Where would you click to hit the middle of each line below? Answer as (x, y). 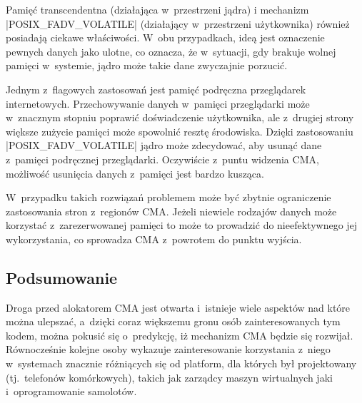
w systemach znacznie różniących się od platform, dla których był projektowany (181, 363)
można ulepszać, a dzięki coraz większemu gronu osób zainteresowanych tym (173, 321)
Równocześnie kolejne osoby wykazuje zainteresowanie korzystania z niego (168, 349)
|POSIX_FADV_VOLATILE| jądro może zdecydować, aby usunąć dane (164, 145)
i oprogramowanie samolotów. (71, 391)
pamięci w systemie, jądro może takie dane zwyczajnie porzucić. (147, 65)
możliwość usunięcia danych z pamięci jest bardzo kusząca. (135, 173)
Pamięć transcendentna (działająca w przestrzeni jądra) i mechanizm (157, 9)
